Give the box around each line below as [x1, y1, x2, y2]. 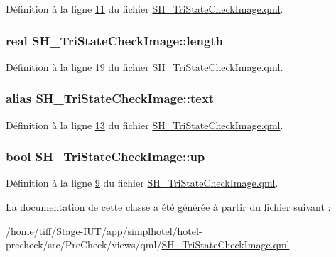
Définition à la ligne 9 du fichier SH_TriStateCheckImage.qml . [6, 175, 278, 190]
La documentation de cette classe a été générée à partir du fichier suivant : [6, 199, 331, 214]
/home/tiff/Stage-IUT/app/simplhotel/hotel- [6, 223, 202, 238]
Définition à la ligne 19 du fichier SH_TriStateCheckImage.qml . [6, 59, 283, 74]
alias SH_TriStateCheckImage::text [6, 89, 215, 107]
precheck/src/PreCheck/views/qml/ [6, 237, 162, 252]
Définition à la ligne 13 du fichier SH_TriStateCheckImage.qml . [6, 117, 283, 132]
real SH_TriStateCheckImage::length [6, 31, 224, 49]
